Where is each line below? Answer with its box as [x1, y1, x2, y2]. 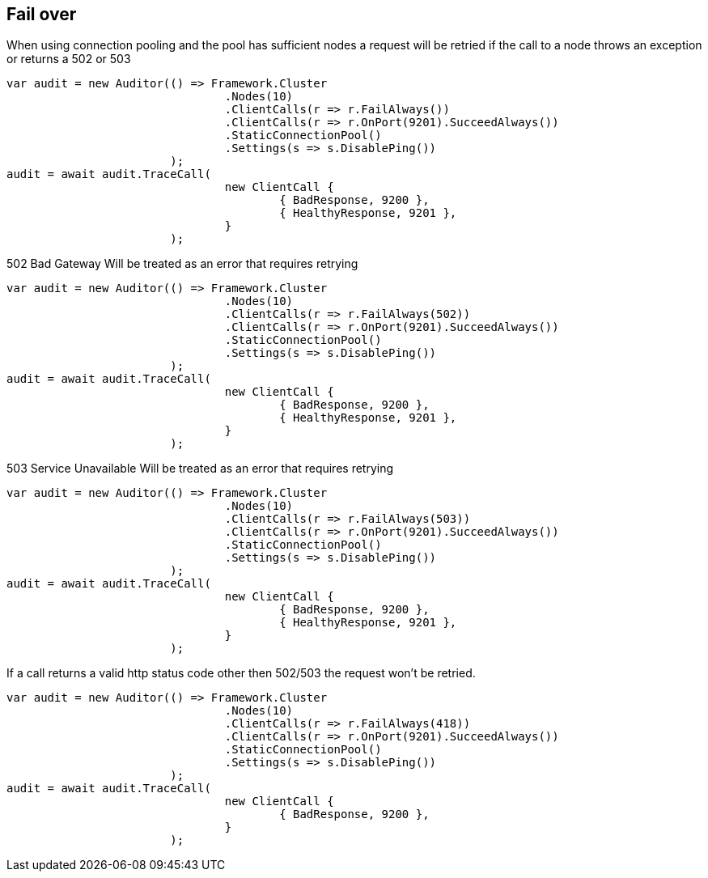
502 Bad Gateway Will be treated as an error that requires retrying [6, 257, 358, 271]
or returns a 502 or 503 [6, 52, 131, 66]
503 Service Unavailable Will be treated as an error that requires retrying [6, 461, 394, 476]
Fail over [6, 4, 77, 24]
